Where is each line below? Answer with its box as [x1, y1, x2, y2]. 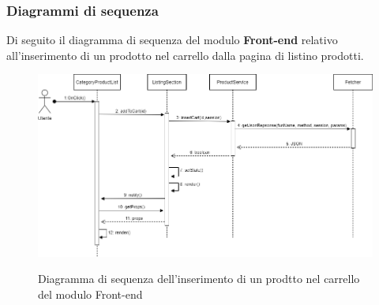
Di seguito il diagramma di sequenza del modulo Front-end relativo [6, 32, 338, 48]
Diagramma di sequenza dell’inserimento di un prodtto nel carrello [38, 270, 360, 287]
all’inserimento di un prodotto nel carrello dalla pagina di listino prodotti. [6, 46, 364, 63]
